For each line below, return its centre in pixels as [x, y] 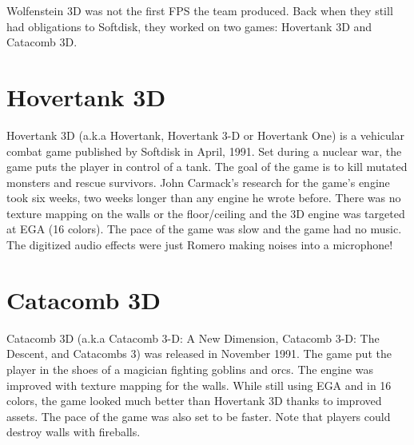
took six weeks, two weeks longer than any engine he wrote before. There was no [204, 198]
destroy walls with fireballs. [74, 432]
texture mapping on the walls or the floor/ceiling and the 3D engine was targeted [206, 213]
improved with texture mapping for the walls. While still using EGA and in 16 [199, 385]
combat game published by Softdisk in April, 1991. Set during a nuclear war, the [204, 151]
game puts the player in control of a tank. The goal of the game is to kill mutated [207, 167]
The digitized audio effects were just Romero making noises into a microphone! [200, 245]
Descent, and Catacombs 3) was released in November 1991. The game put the [199, 354]
